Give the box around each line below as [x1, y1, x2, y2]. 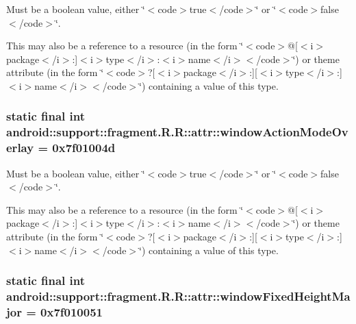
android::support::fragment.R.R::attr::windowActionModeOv [6, 123, 348, 140]
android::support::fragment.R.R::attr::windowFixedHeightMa [6, 288, 351, 305]
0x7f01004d [52, 139, 116, 156]
